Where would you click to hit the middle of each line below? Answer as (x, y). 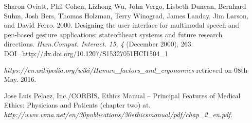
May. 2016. (20, 79)
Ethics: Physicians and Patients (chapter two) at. (77, 105)
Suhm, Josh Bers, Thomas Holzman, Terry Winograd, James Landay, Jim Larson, (126, 15)
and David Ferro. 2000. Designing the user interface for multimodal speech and (122, 25)
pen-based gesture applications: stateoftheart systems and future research (113, 34)
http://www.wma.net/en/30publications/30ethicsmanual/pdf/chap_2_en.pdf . (118, 114)
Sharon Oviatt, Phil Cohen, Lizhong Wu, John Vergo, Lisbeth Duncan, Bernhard (125, 6)
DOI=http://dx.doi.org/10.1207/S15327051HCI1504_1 (86, 53)
